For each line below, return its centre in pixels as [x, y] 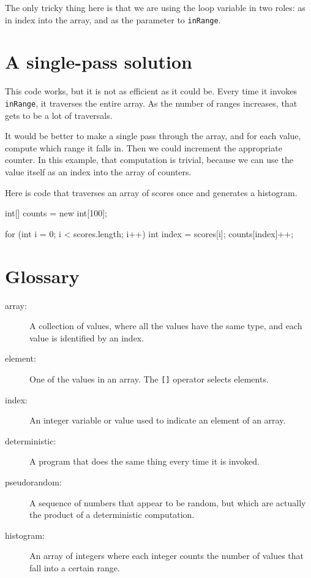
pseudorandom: [33, 481]
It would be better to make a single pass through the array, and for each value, [153, 136]
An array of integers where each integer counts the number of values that [167, 556]
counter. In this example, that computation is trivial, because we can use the [149, 160]
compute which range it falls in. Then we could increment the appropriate [144, 147]
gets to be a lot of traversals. [59, 115]
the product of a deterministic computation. [112, 515]
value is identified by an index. [87, 337]
